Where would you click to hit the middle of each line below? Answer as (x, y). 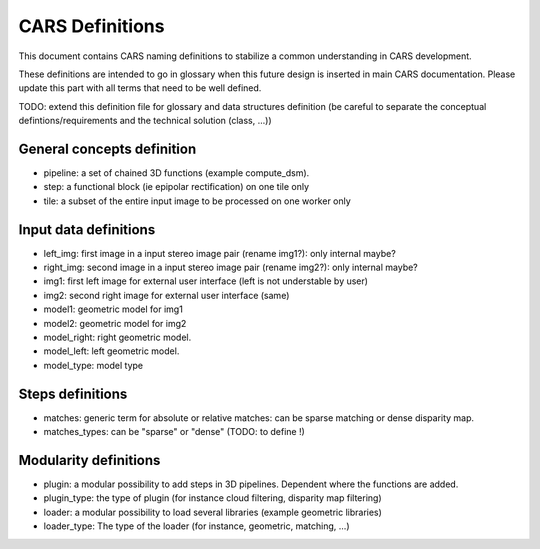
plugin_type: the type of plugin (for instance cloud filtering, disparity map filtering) (212, 498)
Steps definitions (73, 393)
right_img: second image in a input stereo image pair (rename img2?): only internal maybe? (231, 267)
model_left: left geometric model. (111, 351)
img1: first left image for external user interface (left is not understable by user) (206, 281)
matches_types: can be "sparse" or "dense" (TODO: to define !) (174, 432)
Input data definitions (87, 229)
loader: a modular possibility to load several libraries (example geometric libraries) (212, 512)
